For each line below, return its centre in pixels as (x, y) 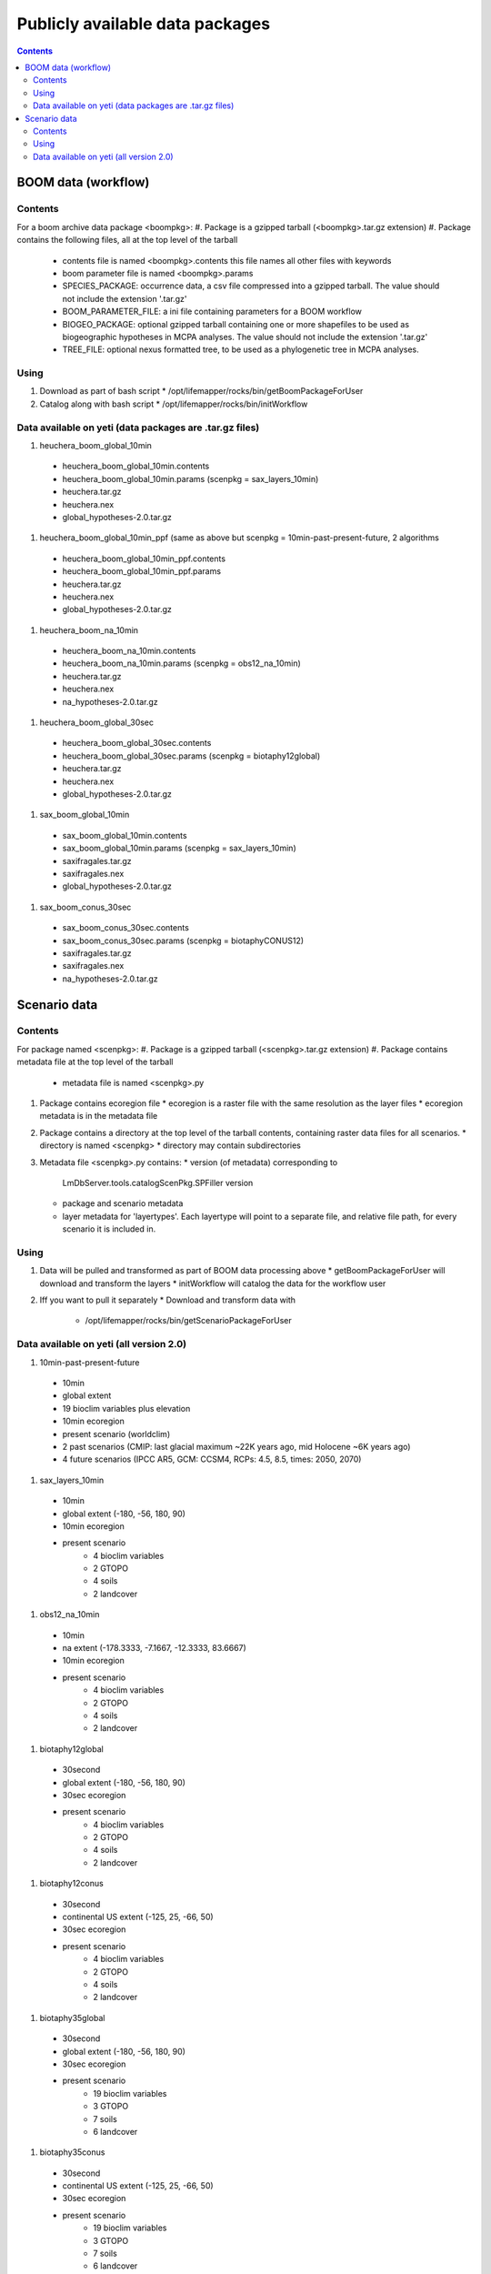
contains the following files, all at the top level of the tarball (127, 240)
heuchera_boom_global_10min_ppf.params (142, 571)
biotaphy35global (72, 2017)
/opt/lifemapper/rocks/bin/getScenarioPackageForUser (188, 1321)
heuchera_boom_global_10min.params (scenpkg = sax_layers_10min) (190, 478)
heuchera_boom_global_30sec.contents (137, 743)
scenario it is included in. (109, 1229)
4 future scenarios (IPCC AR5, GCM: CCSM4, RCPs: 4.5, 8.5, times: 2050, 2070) (212, 1459)
